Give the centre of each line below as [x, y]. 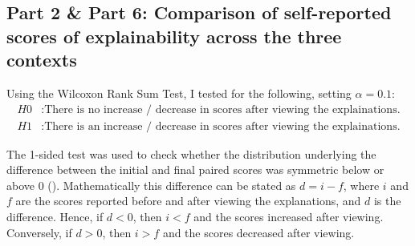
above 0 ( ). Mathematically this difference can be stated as [151, 185]
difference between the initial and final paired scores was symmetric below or [195, 169]
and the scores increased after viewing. [289, 217]
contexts [42, 60]
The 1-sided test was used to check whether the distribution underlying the [191, 153]
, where [361, 185]
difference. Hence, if [55, 217]
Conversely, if [39, 232]
